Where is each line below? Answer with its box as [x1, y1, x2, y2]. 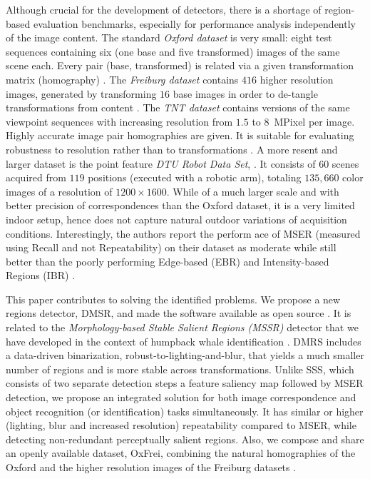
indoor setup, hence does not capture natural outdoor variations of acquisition [6, 211, 347, 226]
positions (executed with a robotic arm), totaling [88, 170, 302, 185]
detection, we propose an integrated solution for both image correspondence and [6, 390, 356, 405]
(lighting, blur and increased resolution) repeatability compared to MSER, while [6, 418, 356, 433]
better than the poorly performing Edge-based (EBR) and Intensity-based [6, 253, 329, 268]
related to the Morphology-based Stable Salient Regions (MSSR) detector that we [6, 320, 359, 335]
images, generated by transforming [6, 86, 157, 101]
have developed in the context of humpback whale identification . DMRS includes [6, 333, 361, 348]
